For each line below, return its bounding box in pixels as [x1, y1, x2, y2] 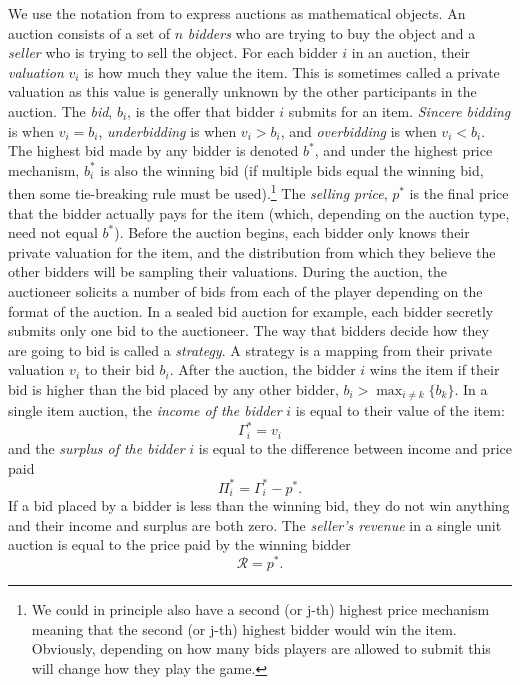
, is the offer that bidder [127, 100, 275, 121]
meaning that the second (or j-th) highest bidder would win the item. [31, 618, 457, 639]
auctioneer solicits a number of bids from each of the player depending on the [8, 280, 483, 301]
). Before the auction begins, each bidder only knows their [114, 222, 470, 243]
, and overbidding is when [280, 120, 437, 141]
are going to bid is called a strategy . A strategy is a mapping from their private [8, 339, 492, 360]
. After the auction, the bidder [169, 359, 356, 380]
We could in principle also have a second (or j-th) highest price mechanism [31, 598, 490, 619]
